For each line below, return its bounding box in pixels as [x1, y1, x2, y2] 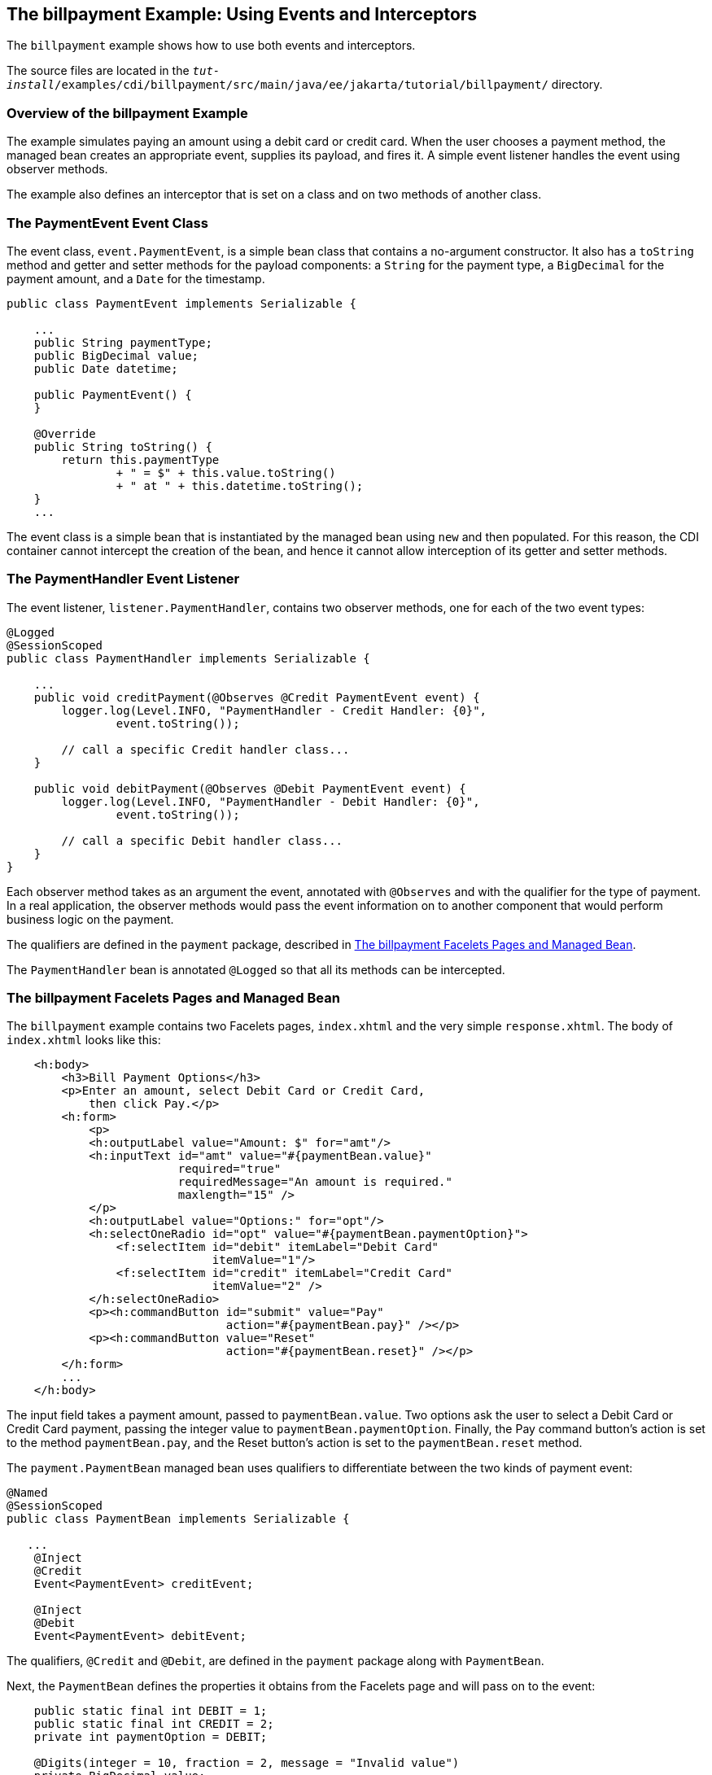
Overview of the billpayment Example [7, 104, 248, 121]
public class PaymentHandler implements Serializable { [7, 651, 370, 665]
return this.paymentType [61, 452, 220, 466]
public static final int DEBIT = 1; [33, 1704, 268, 1718]
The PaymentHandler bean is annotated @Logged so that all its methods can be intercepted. [7, 962, 505, 977]
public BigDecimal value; [33, 348, 199, 362]
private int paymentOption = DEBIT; [33, 1730, 268, 1744]
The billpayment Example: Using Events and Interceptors [7, 4, 478, 24]
